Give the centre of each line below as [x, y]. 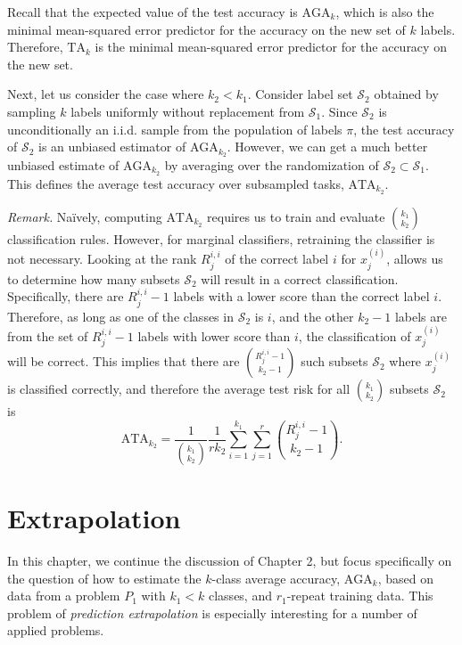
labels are [421, 316]
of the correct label [277, 259]
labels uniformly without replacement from [188, 111]
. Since [339, 111]
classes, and [240, 596]
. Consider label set [300, 94]
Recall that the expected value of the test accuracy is [153, 12]
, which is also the [385, 12]
